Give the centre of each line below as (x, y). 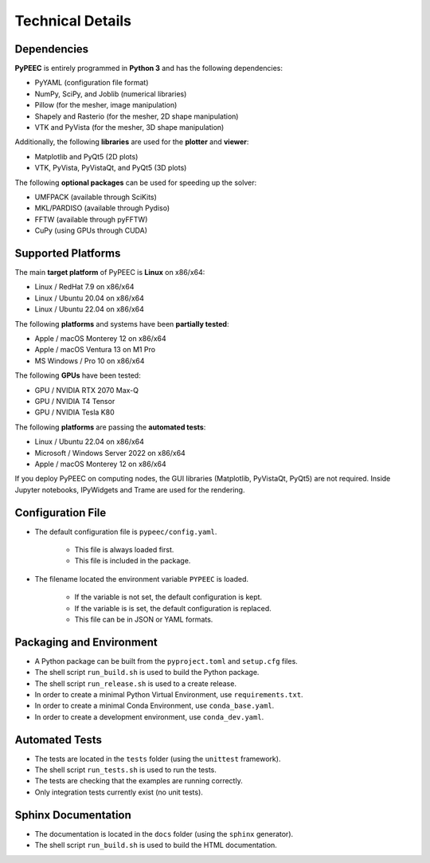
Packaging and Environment (86, 642)
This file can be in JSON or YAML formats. (144, 619)
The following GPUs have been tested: (78, 375)
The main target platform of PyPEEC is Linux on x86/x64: (110, 273)
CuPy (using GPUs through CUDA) (91, 230)
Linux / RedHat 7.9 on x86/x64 (84, 287)
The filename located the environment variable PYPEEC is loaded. (142, 579)
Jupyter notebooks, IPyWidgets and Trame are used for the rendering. (130, 489)
